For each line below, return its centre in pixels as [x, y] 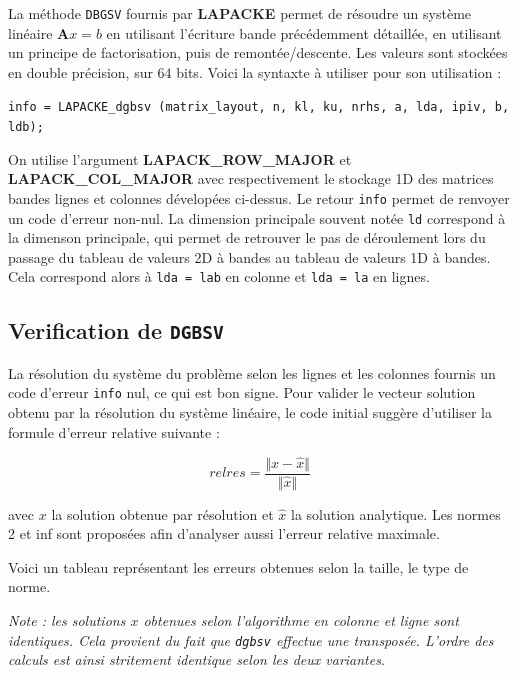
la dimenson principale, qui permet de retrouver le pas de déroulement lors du [247, 237]
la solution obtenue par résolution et [162, 513]
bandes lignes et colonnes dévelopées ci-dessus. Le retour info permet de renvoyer [259, 197]
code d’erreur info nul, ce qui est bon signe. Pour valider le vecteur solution [242, 392]
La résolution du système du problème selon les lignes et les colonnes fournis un [252, 372]
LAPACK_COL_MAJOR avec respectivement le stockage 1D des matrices [251, 178]
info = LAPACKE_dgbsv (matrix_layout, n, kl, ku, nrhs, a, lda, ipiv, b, [259, 107]
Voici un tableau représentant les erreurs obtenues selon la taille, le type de [238, 566]
